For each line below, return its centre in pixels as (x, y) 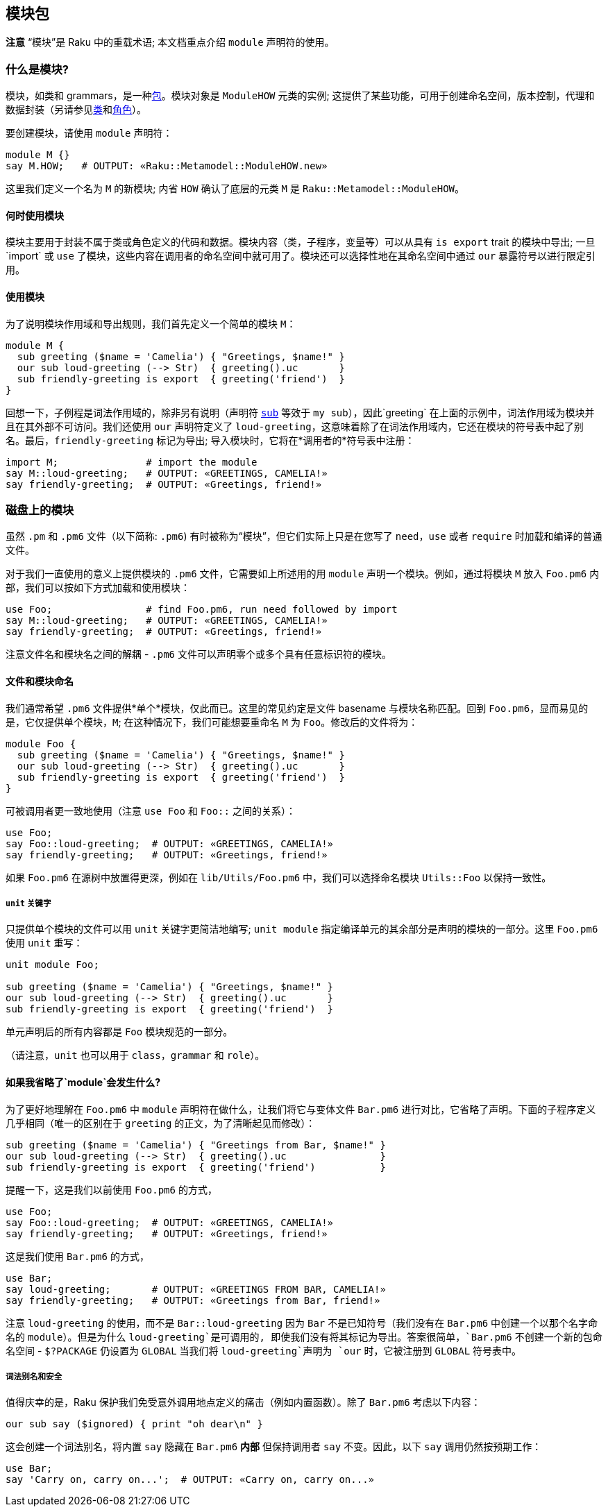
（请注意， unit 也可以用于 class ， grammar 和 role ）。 (135, 1055)
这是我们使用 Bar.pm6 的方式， (77, 1256)
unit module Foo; (52, 965)
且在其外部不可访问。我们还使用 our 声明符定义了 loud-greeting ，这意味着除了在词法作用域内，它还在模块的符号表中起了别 (295, 426)
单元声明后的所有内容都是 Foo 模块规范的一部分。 (119, 1032)
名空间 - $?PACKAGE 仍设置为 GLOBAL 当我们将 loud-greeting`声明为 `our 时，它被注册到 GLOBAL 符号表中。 (264, 1350)
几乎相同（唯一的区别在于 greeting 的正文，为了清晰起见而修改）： (161, 1123)
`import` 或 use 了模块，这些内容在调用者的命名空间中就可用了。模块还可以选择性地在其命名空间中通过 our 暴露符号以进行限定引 (301, 256)
